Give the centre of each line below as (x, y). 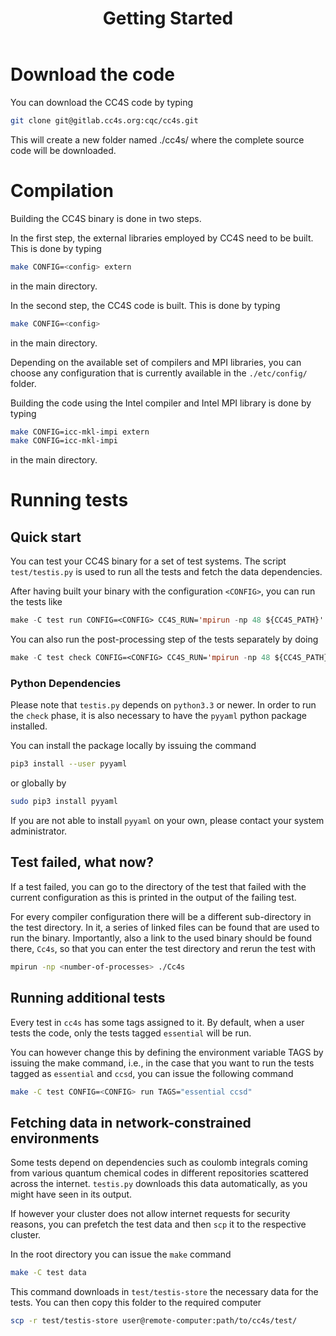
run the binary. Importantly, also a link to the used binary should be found (161, 938)
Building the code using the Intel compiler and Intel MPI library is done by (161, 403)
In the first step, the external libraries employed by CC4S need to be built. (162, 238)
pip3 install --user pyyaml (69, 764)
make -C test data (48, 1273)
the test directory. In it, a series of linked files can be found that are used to (165, 927)
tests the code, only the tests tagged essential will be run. (131, 1033)
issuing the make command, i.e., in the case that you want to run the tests (162, 1063)
